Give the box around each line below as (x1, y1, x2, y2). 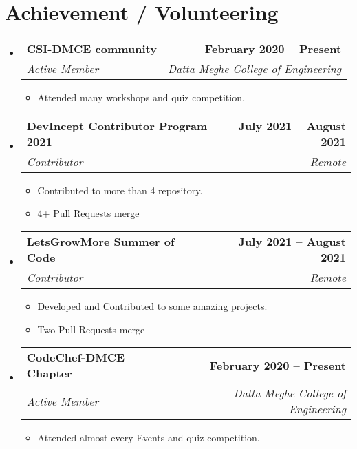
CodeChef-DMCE (26, 349, 125, 366)
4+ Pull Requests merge (37, 206, 140, 220)
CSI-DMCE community (26, 41, 157, 57)
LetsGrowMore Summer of (26, 233, 175, 249)
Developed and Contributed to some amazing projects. (37, 298, 268, 313)
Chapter (26, 365, 72, 382)
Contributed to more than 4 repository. (37, 182, 203, 197)
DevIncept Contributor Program (26, 117, 208, 134)
